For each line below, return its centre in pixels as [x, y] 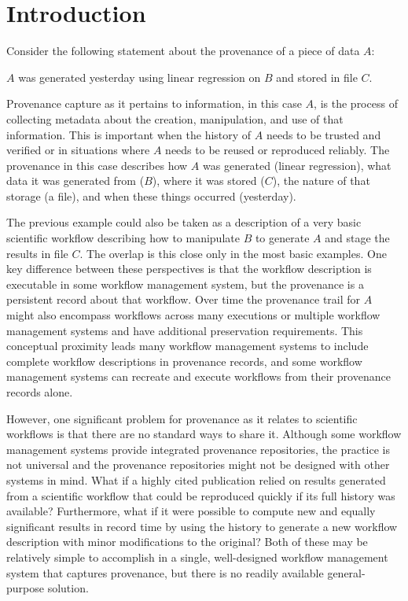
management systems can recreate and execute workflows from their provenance [198, 376]
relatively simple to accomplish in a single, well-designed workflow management [197, 557]
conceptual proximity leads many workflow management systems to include [187, 346]
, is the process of [356, 103]
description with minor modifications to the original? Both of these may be [187, 542]
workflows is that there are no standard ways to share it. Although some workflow [204, 434]
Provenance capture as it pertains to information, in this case [154, 103]
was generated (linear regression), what [297, 165]
